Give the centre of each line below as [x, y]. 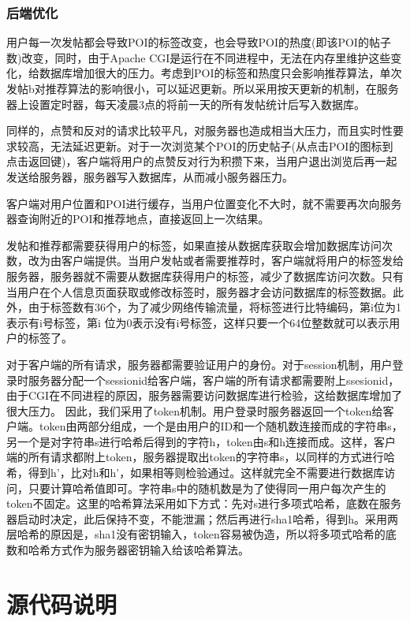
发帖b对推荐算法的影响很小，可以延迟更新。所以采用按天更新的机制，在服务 [203, 88]
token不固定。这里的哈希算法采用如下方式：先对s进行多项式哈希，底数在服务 [204, 503]
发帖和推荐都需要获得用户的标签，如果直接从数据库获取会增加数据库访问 [194, 245]
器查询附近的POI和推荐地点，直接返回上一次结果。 [138, 219]
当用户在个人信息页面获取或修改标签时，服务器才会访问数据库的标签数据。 [199, 291]
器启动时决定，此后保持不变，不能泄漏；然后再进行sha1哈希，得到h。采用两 [203, 518]
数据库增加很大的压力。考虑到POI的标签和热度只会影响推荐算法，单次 [220, 73]
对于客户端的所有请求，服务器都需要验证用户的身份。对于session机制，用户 [199, 364]
